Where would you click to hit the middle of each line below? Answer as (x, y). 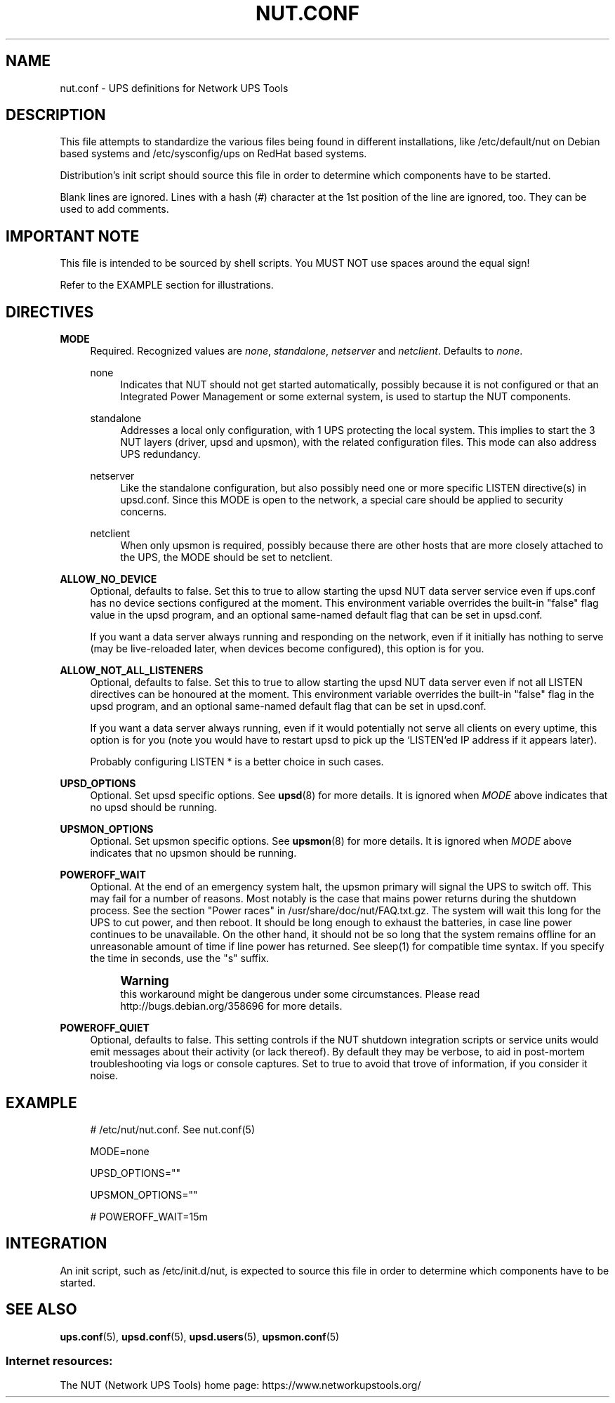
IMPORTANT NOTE (73, 236)
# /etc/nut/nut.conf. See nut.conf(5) (173, 1129)
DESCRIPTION (56, 115)
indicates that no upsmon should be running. (193, 853)
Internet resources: (59, 1361)
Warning (145, 981)
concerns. (144, 512)
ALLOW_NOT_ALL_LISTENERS (132, 671)
